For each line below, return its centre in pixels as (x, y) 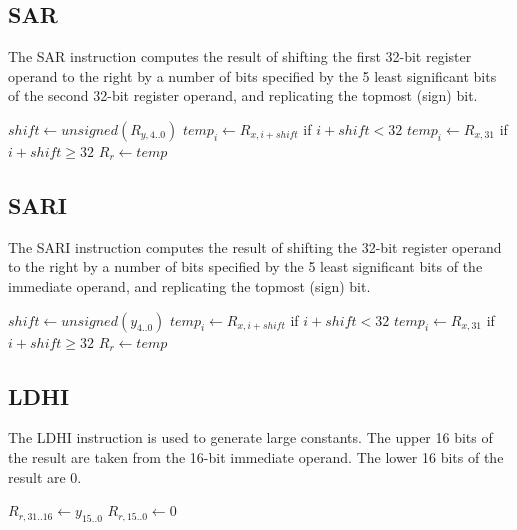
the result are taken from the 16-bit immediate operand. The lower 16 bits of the (256, 456)
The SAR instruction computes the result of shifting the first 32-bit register (240, 56)
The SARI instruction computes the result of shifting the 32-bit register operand (255, 246)
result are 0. (45, 476)
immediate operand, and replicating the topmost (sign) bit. (189, 285)
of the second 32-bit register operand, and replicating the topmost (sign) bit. (243, 95)
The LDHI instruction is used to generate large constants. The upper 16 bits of (250, 437)
